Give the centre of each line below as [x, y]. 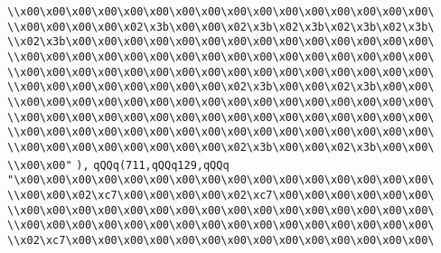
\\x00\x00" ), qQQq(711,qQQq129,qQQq [118, 165]
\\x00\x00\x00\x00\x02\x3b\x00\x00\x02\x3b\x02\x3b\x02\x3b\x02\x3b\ [221, 27]
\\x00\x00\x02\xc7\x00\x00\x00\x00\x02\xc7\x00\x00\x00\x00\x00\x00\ [221, 195]
